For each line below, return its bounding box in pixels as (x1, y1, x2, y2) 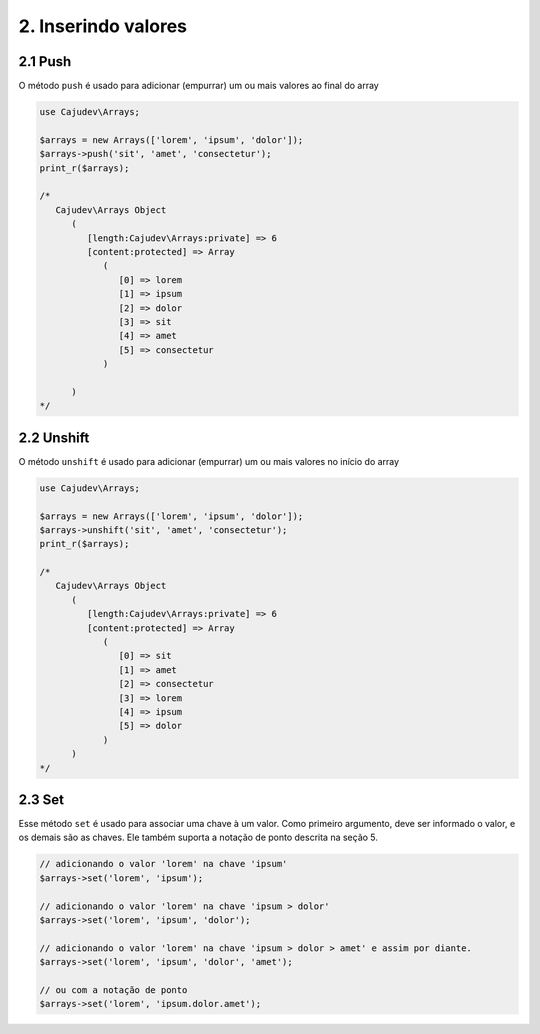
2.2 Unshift (18, 429, 90, 446)
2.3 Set (18, 791, 65, 808)
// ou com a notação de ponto (39, 984, 188, 995)
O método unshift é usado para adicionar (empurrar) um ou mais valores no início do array (18, 455, 400, 467)
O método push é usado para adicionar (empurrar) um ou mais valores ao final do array (18, 80, 379, 92)
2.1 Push (18, 53, 72, 70)
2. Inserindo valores (18, 15, 188, 37)
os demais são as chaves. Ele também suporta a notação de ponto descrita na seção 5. (18, 831, 379, 844)
